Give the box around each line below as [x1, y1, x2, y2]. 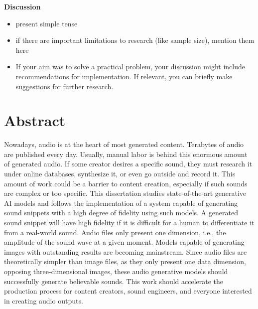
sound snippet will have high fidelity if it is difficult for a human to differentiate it [4, 217, 255, 228]
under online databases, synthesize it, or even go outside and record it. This [4, 168, 236, 179]
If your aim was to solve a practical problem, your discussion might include [15, 61, 245, 72]
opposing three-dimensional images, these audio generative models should [4, 266, 228, 276]
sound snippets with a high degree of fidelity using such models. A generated [4, 207, 238, 218]
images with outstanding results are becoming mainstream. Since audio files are [4, 246, 247, 257]
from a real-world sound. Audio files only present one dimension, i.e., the [4, 227, 226, 237]
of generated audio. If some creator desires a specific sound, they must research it [4, 158, 253, 169]
